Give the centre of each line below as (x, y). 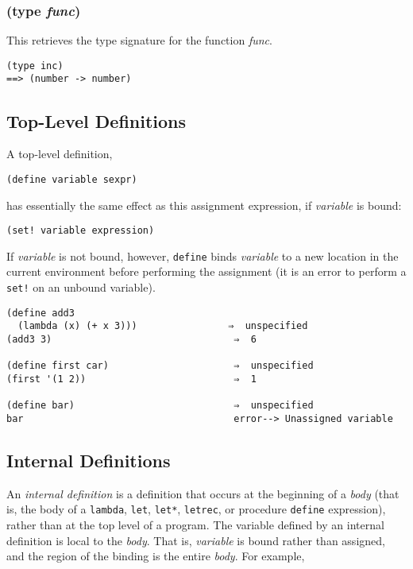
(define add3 (41, 313)
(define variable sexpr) (72, 179)
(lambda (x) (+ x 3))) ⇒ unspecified (163, 326)
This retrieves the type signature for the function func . (139, 40)
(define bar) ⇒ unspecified (160, 406)
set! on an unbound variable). (81, 287)
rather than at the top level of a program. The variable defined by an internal (195, 525)
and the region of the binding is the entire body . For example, (156, 556)
